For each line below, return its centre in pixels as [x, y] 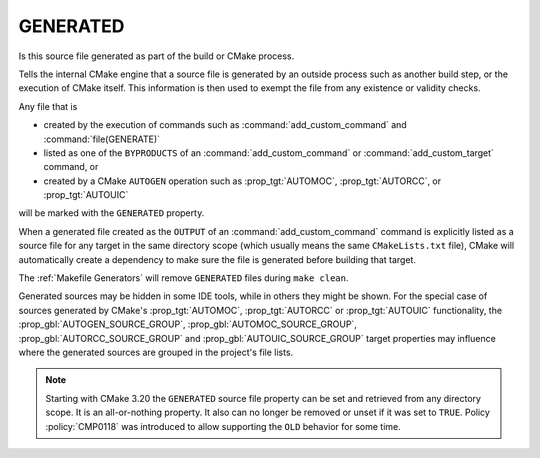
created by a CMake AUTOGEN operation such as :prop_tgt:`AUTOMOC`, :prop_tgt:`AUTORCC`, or [242, 181]
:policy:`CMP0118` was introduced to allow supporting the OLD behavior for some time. [223, 426]
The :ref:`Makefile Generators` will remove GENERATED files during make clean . [183, 278]
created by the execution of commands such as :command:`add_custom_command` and [225, 125]
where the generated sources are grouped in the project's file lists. [156, 352]
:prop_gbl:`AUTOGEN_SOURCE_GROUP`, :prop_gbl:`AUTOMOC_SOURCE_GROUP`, [187, 324]
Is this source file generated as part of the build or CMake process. [156, 56]
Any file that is [48, 106]
